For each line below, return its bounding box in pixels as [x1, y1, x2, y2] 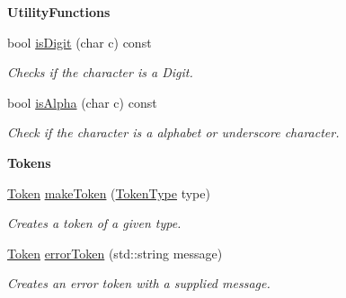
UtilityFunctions [7, 3, 111, 21]
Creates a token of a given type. [7, 214, 182, 232]
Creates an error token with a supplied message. [7, 274, 271, 293]
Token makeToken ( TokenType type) [7, 183, 210, 202]
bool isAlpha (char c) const [7, 92, 157, 111]
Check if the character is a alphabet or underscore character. [7, 123, 340, 142]
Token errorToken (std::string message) [7, 243, 223, 262]
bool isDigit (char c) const [7, 32, 152, 51]
